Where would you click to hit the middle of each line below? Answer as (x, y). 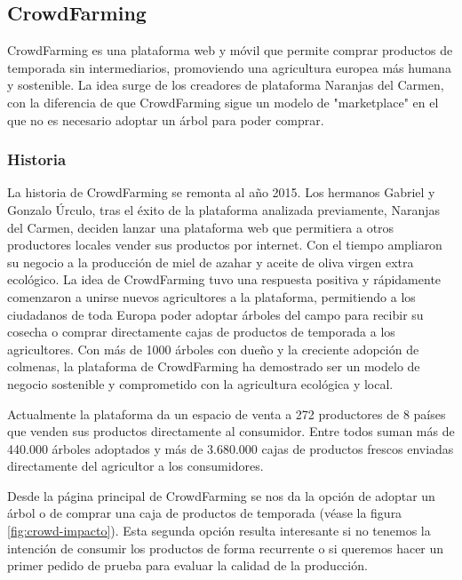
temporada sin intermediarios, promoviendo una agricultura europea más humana (229, 67)
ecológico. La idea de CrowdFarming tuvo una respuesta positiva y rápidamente (224, 279)
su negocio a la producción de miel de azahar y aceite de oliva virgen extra (211, 262)
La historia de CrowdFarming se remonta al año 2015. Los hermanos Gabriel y (221, 192)
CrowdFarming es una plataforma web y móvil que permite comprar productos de (230, 50)
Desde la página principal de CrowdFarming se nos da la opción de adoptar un (221, 495)
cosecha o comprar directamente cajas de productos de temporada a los (201, 332)
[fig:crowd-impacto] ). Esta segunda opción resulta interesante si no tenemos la (219, 531)
